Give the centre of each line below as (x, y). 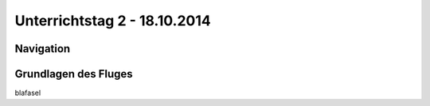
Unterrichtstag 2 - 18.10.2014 (113, 21)
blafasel (28, 93)
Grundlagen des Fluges (74, 74)
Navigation (43, 49)
